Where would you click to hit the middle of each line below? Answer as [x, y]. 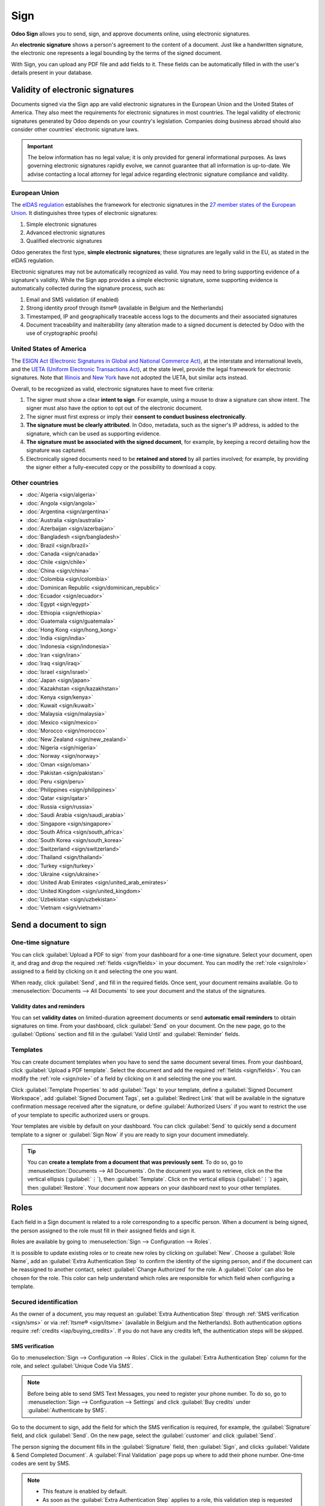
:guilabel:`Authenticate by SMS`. [67, 1410]
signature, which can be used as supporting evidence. [94, 433]
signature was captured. [56, 450]
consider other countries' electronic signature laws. [75, 130]
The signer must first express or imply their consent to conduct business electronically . [136, 416]
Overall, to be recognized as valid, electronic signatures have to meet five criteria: [113, 389]
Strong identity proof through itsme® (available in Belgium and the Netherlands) [125, 308]
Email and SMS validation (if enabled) [73, 299]
